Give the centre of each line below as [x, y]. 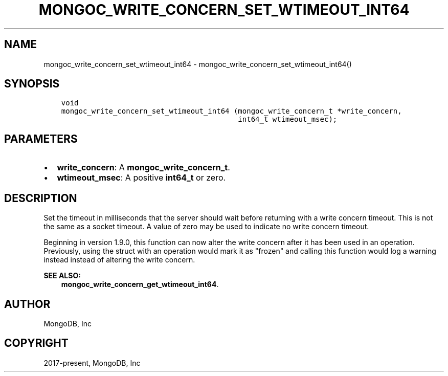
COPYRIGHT [36, 343]
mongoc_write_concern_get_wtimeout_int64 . [140, 284]
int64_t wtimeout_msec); [288, 119]
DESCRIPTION [41, 198]
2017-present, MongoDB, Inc [92, 363]
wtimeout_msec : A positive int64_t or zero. [141, 178]
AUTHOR [27, 304]
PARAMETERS [41, 139]
